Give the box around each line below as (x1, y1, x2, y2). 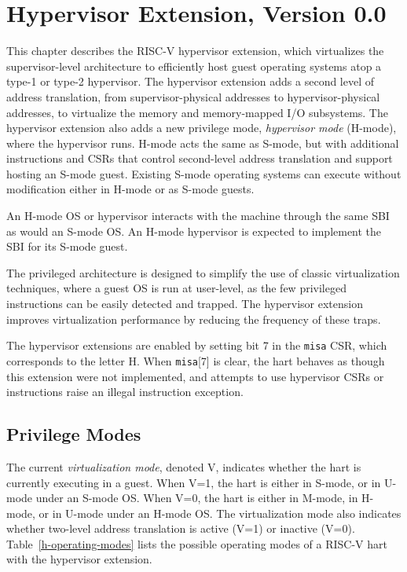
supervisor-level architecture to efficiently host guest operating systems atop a (6, 57, 382, 74)
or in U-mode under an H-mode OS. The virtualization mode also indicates (38, 504, 401, 521)
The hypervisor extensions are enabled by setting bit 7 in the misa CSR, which (6, 337, 387, 354)
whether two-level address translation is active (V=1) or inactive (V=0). (6, 520, 355, 537)
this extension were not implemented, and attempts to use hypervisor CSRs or (6, 368, 384, 384)
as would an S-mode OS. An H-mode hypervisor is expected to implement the (6, 222, 382, 239)
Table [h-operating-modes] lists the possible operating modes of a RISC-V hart (6, 535, 387, 552)
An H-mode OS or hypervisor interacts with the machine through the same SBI (6, 207, 390, 224)
